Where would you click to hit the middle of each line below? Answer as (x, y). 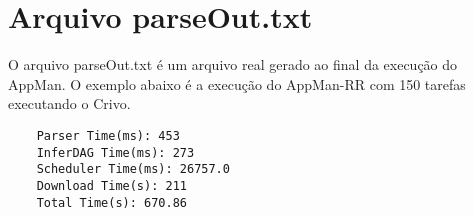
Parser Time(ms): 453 (108, 135)
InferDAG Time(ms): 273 (115, 152)
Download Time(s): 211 (111, 185)
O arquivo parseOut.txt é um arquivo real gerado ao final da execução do (233, 64)
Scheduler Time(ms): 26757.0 (133, 169)
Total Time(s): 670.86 (111, 202)
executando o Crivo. (69, 103)
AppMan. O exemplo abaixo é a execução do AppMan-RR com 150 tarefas (237, 83)
